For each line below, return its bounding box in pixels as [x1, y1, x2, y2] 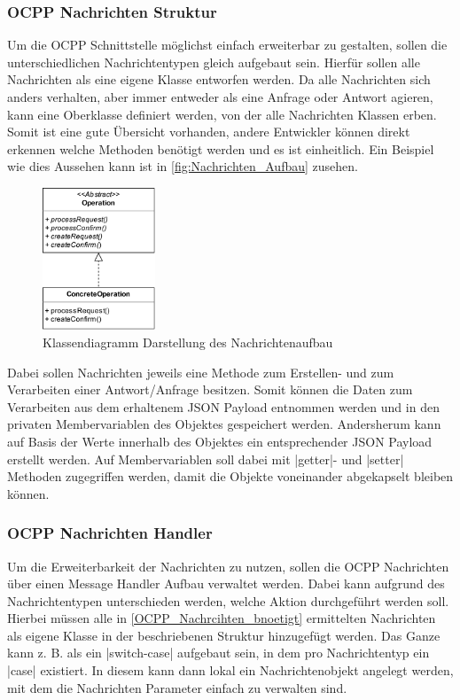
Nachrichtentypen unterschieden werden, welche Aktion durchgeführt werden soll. [7, 591, 449, 610]
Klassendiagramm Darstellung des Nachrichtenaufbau [43, 332, 333, 351]
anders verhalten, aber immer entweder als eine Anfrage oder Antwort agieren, [7, 88, 433, 105]
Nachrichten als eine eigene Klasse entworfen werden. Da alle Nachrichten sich [7, 70, 431, 89]
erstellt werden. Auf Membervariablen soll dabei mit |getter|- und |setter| [7, 449, 404, 468]
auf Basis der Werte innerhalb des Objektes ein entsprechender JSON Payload [7, 432, 433, 450]
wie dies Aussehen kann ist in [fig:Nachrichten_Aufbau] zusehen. [7, 157, 358, 175]
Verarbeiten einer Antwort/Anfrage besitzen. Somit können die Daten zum [7, 380, 413, 399]
